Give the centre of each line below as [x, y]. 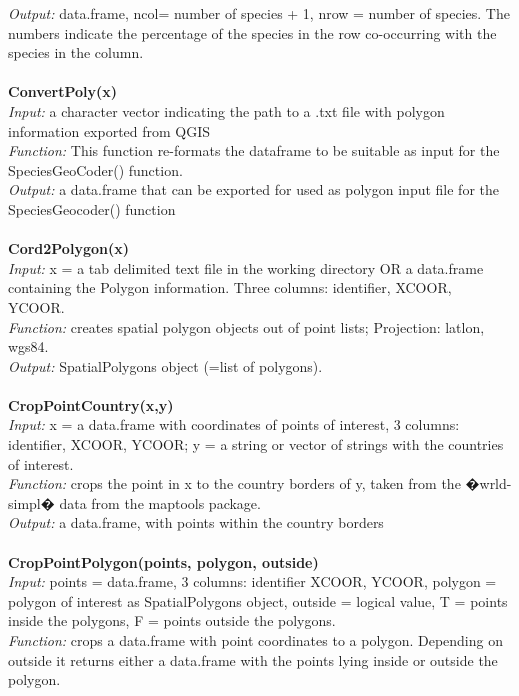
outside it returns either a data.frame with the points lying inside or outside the [253, 659]
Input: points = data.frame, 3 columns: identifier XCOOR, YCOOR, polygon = [252, 581]
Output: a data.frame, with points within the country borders [196, 522]
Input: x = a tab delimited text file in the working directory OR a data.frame [246, 267]
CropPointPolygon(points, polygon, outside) [163, 561]
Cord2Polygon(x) [68, 248]
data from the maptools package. [160, 502]
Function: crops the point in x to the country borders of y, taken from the [234, 483]
